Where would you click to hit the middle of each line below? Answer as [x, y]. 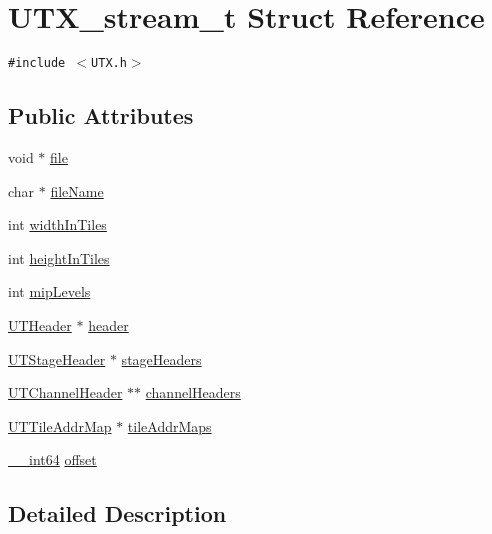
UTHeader [40, 324]
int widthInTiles [57, 224]
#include [37, 63]
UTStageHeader [57, 358]
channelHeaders [193, 392]
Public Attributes [101, 115]
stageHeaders [161, 358]
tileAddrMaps [169, 425]
